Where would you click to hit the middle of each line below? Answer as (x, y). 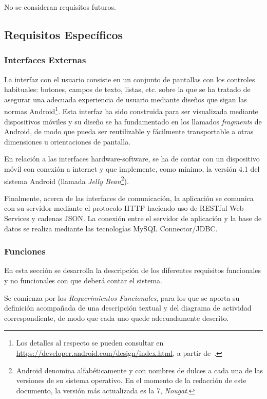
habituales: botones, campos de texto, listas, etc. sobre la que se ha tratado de (127, 89)
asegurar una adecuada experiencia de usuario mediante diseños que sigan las (126, 99)
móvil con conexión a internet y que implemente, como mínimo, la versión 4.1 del (132, 169)
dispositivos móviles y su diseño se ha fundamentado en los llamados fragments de (133, 121)
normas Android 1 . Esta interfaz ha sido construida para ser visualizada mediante (131, 111)
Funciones (25, 251)
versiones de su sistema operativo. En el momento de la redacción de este (131, 380)
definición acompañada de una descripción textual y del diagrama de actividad (128, 308)
